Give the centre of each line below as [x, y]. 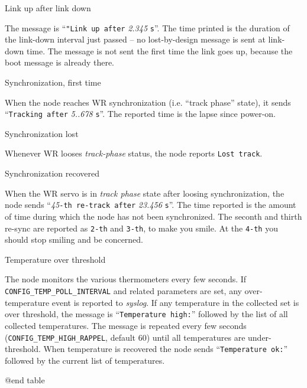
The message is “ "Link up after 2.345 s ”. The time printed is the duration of [147, 27]
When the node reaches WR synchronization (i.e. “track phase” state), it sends [148, 102]
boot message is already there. [60, 62]
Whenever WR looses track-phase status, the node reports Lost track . [134, 153]
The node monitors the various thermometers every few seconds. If [126, 279]
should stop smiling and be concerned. [74, 239]
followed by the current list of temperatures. [85, 360]
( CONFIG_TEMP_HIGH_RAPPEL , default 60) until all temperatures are [125, 337]
